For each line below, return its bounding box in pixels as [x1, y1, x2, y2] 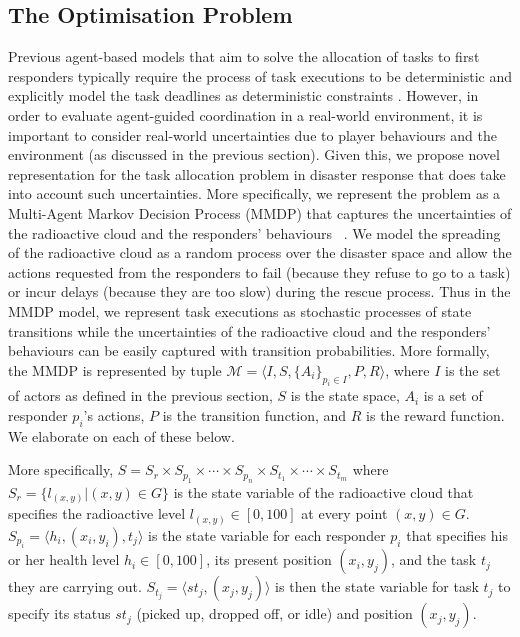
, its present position [206, 549, 332, 570]
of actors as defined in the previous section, [8, 385, 273, 406]
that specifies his [406, 524, 508, 545]
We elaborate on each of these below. [8, 425, 235, 446]
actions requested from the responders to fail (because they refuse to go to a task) [8, 261, 511, 282]
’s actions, [83, 405, 145, 426]
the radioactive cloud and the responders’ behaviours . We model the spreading [8, 222, 501, 243]
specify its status [8, 603, 111, 624]
